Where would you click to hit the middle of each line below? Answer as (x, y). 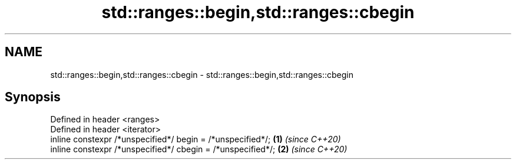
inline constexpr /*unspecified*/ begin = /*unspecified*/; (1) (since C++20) (196, 139)
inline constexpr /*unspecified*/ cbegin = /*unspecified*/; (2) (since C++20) (199, 149)
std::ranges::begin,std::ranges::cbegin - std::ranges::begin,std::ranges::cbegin (202, 74)
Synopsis (33, 97)
